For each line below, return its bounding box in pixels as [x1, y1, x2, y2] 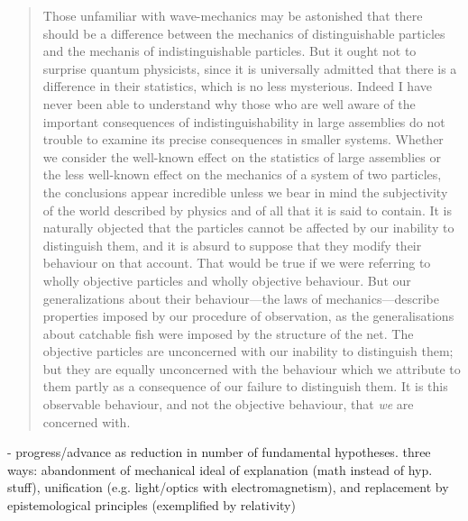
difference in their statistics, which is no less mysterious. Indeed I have [42, 77, 432, 96]
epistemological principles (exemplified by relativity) [7, 496, 296, 515]
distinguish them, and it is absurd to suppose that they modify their [42, 235, 422, 254]
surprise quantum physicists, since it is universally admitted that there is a [42, 59, 457, 78]
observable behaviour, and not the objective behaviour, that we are [42, 395, 414, 414]
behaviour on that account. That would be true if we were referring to [42, 253, 431, 272]
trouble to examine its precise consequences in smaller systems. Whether [42, 130, 444, 149]
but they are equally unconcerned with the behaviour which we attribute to [42, 359, 461, 378]
